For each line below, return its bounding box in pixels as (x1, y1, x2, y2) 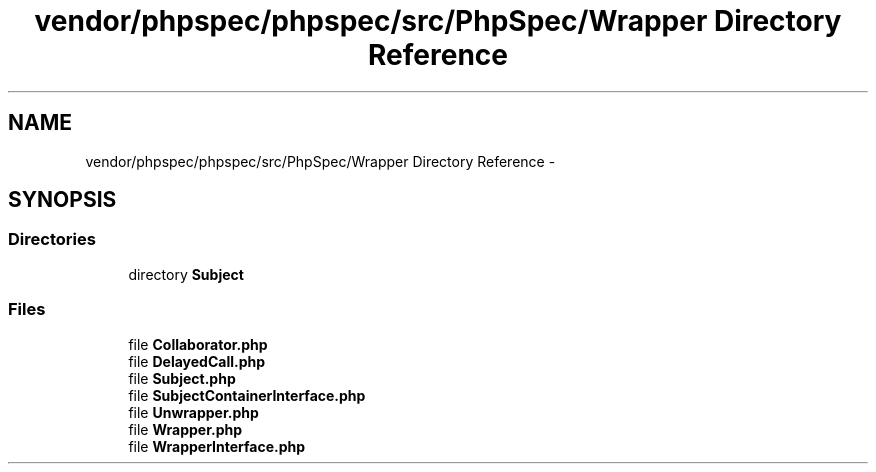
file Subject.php (128, 369, 236, 387)
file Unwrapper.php (128, 403, 259, 421)
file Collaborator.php (128, 335, 268, 353)
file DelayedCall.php (128, 352, 266, 370)
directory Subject (128, 265, 244, 283)
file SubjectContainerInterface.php (128, 386, 366, 404)
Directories (8, 229, 96, 250)
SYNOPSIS (8, 187, 117, 213)
